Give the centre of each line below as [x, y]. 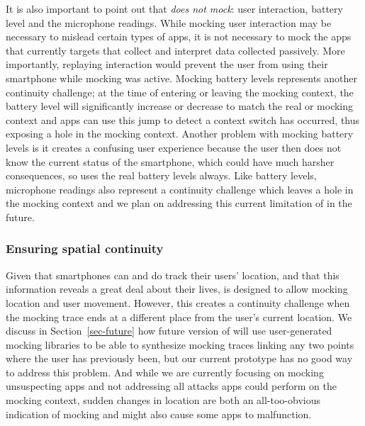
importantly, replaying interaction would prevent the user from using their [167, 64]
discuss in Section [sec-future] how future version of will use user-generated [169, 331]
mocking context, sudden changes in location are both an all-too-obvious [163, 400]
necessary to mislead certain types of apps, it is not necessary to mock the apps [179, 37]
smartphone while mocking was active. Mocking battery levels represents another [181, 78]
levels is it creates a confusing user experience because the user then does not [174, 147]
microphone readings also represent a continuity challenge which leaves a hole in [180, 189]
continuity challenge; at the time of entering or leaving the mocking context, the [180, 92]
